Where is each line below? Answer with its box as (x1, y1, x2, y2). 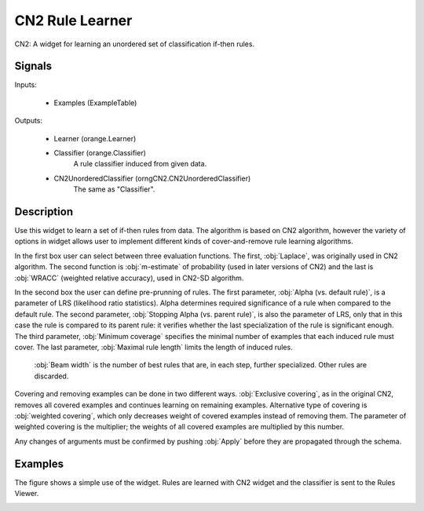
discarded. (34, 371, 69, 381)
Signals (14, 60, 53, 73)
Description (14, 205, 74, 218)
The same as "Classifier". (73, 184, 155, 194)
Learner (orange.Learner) (53, 133, 137, 143)
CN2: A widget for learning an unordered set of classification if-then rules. (14, 39, 255, 49)
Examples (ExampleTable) (53, 98, 137, 108)
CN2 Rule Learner (14, 12, 133, 29)
